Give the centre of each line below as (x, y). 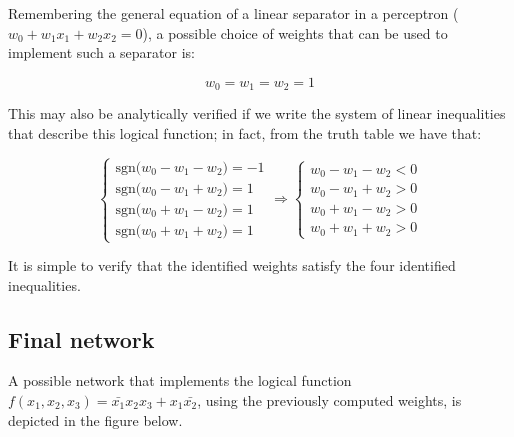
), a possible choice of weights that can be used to (295, 32)
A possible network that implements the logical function (180, 380)
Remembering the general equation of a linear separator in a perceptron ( (233, 13)
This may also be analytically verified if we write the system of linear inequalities (257, 113)
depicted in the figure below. (95, 419)
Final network (81, 338)
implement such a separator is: (101, 52)
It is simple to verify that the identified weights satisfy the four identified (232, 265)
